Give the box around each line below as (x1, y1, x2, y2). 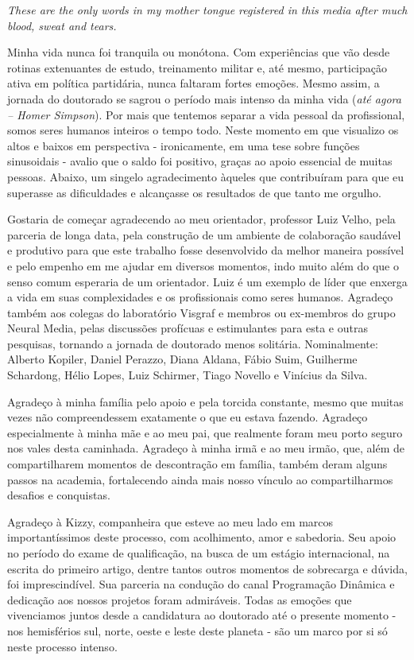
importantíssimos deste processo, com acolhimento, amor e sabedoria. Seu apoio (7, 529, 397, 545)
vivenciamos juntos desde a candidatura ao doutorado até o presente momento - (7, 607, 397, 623)
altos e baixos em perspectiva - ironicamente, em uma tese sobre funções (7, 137, 360, 153)
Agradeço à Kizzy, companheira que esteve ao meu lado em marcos (7, 513, 334, 530)
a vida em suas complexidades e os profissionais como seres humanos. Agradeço (7, 289, 393, 305)
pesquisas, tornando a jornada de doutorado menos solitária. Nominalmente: (7, 335, 378, 351)
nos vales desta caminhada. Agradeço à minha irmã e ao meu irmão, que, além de (7, 440, 405, 456)
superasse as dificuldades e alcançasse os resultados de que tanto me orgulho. (7, 184, 382, 200)
